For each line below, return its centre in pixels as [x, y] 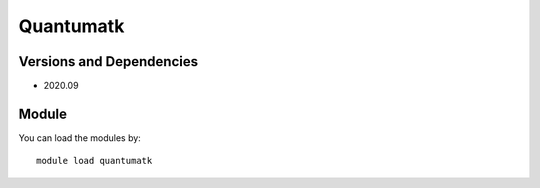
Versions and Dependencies [108, 61]
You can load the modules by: [80, 137]
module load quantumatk [94, 161]
